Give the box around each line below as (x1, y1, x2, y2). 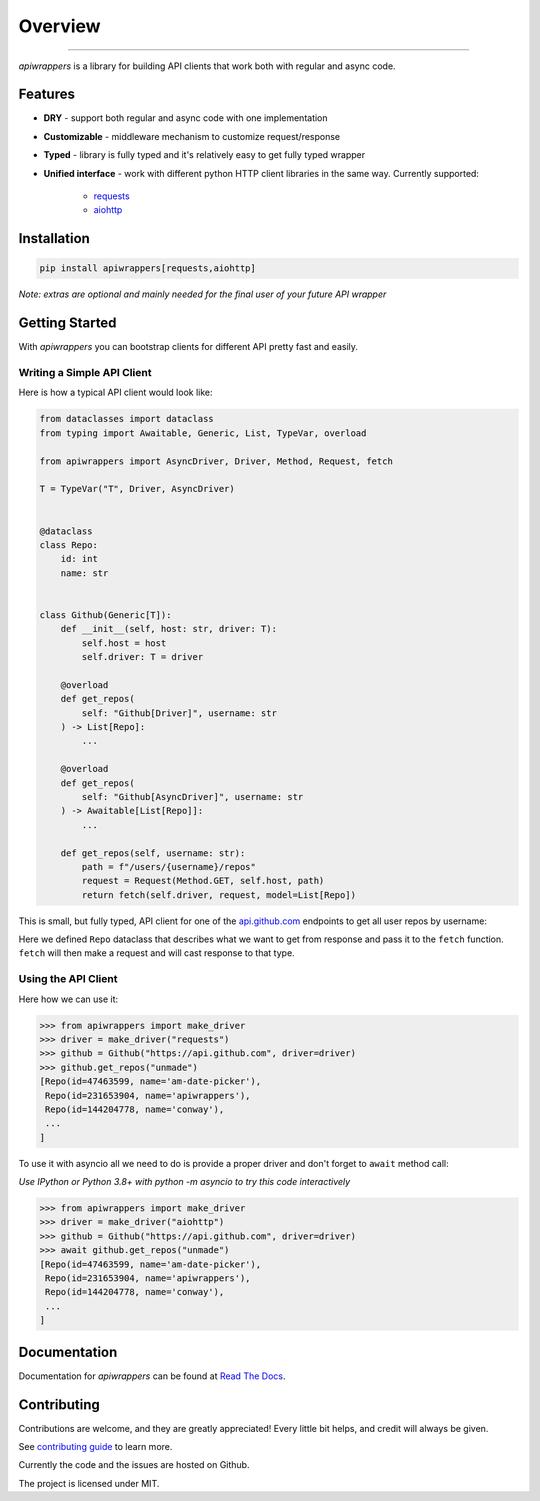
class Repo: (39, 539, 99, 550)
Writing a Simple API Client (18, 366, 152, 380)
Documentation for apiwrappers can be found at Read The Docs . (18, 1370, 286, 1382)
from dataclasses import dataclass (39, 413, 214, 425)
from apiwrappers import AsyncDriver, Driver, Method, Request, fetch (39, 455, 394, 467)
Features (18, 86, 75, 103)
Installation (18, 230, 90, 247)
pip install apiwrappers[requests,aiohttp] (39, 263, 257, 274)
